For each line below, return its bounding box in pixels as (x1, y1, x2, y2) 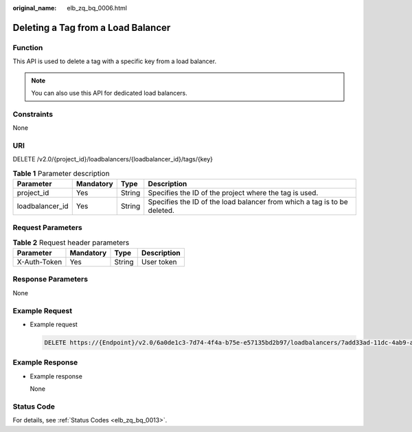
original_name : (12, 4, 57, 12)
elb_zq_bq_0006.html (67, 4, 127, 12)
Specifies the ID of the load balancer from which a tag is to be (148, 196, 348, 206)
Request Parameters (12, 223, 82, 233)
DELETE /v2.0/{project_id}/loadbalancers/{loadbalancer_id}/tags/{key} (12, 155, 213, 163)
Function (12, 43, 43, 52)
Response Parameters (12, 275, 89, 284)
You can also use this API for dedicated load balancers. (31, 89, 188, 97)
